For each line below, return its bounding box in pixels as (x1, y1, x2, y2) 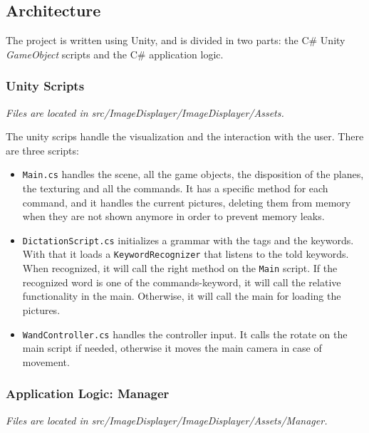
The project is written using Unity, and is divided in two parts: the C (6, 33, 309, 48)
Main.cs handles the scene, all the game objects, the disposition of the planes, (22, 167, 364, 182)
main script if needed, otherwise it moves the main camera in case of (22, 340, 322, 355)
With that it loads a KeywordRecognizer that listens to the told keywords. (22, 246, 349, 261)
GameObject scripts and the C (6, 46, 137, 61)
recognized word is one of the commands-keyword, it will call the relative (22, 274, 341, 289)
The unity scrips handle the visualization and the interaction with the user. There (6, 129, 364, 144)
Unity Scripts (6, 77, 85, 95)
